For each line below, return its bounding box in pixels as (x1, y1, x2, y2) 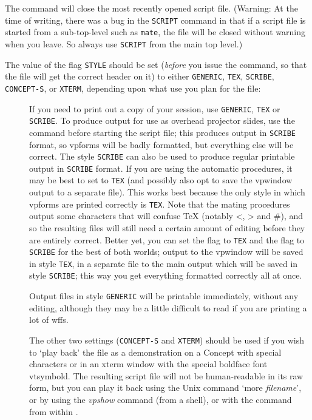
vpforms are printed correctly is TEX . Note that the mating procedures (29, 197, 290, 210)
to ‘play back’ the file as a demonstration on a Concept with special (29, 345, 282, 358)
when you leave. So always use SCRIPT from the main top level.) (5, 37, 243, 50)
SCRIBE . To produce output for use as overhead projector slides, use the (29, 114, 295, 127)
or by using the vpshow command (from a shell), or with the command (29, 393, 292, 405)
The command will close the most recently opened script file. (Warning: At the (5, 2, 298, 14)
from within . (29, 405, 78, 418)
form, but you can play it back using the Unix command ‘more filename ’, (29, 381, 302, 394)
